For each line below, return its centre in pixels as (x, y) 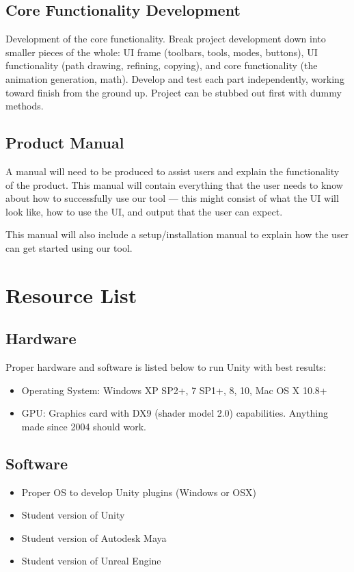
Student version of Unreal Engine (91, 561)
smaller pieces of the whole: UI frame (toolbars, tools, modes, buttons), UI (162, 52)
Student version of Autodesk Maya (94, 537)
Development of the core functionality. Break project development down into (166, 39)
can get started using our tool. (69, 247)
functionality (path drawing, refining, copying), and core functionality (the (162, 65)
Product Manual (65, 143)
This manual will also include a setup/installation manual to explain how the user (177, 234)
